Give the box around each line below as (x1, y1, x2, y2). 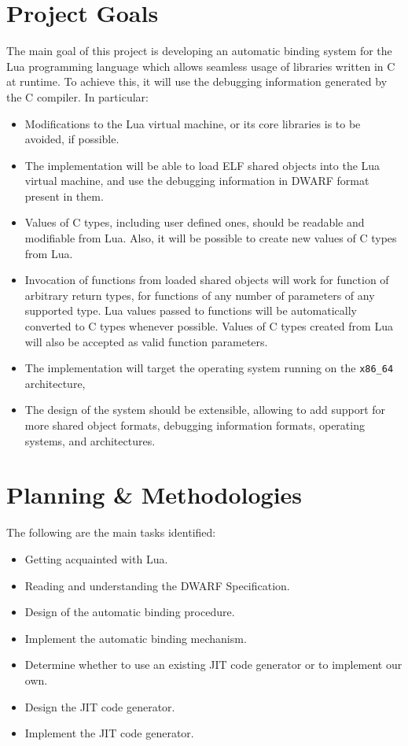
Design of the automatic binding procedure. (24, 604, 235, 620)
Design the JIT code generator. (24, 698, 175, 715)
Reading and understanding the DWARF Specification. (24, 577, 290, 593)
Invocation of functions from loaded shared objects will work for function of (24, 271, 389, 288)
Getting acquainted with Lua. (24, 550, 168, 567)
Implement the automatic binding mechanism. (24, 630, 247, 646)
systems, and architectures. (24, 432, 156, 449)
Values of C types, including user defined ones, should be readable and (24, 214, 365, 231)
